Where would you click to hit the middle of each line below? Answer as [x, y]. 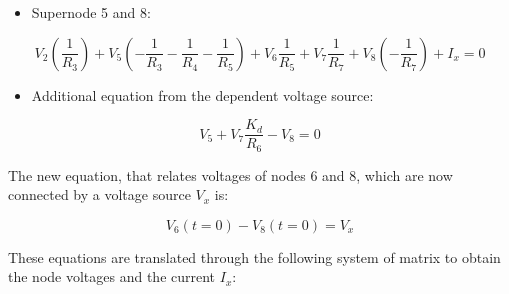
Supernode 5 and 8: [91, 12]
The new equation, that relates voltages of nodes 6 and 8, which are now [230, 174]
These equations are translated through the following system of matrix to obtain [254, 256]
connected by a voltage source [99, 194]
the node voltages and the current [112, 276]
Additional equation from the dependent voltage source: [202, 94]
